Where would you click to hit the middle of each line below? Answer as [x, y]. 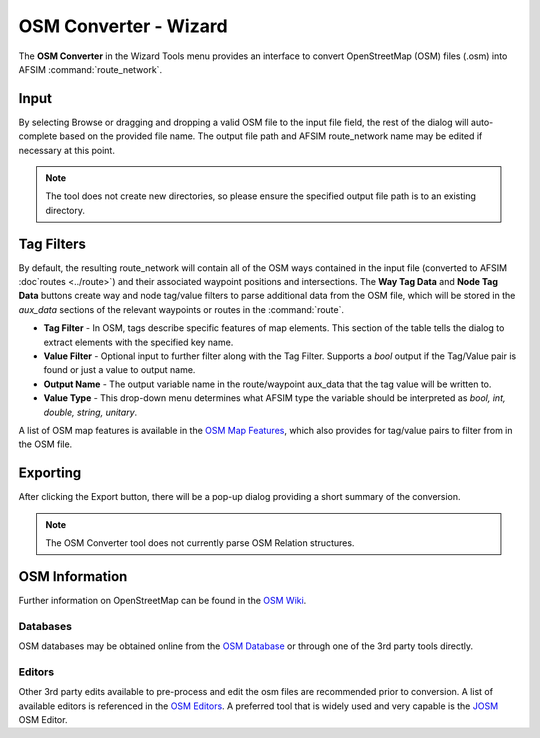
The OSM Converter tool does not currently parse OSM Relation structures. [200, 543]
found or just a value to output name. [119, 370]
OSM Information [73, 576]
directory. [65, 210]
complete [38, 136]
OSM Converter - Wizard [123, 26]
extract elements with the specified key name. [138, 342]
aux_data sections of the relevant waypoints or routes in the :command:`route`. [181, 309]
